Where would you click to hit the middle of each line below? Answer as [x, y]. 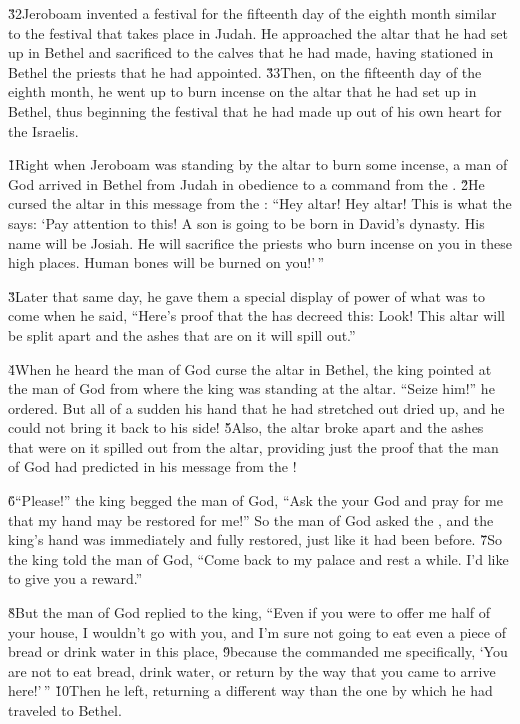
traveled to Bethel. [65, 710]
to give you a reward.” [75, 578]
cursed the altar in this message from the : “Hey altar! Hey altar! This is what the [260, 203]
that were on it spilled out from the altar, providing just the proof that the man [253, 446]
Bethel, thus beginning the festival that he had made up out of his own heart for [255, 110]
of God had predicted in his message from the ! [152, 466]
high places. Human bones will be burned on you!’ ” [166, 262]
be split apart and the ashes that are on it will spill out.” [182, 334]
